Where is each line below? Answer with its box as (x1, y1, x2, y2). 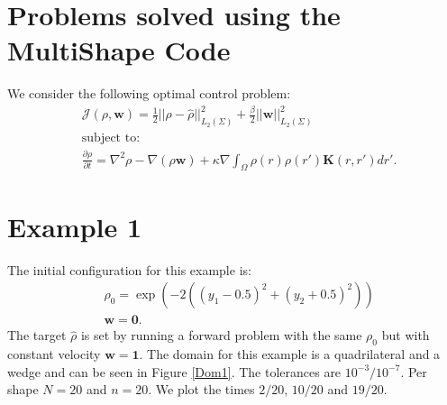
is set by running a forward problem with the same (80, 326, 362, 345)
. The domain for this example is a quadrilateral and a (139, 345, 441, 364)
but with (381, 326, 430, 345)
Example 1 (7, 207, 142, 244)
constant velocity (7, 345, 101, 364)
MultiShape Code (7, 32, 231, 69)
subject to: (81, 132, 141, 145)
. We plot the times (148, 380, 255, 399)
